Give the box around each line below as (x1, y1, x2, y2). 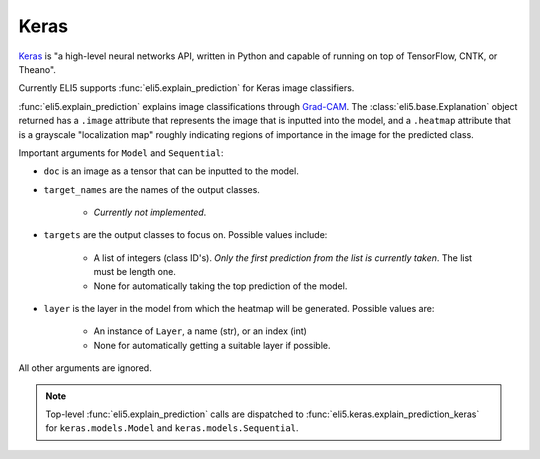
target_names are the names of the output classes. (43, 183, 260, 195)
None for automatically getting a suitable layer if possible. (93, 339, 331, 351)
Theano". (18, 63, 57, 75)
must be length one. (93, 266, 177, 278)
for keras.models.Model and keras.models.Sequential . (45, 422, 299, 434)
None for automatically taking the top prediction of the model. (93, 280, 348, 292)
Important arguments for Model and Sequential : (18, 146, 224, 159)
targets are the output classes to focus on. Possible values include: (43, 229, 328, 241)
